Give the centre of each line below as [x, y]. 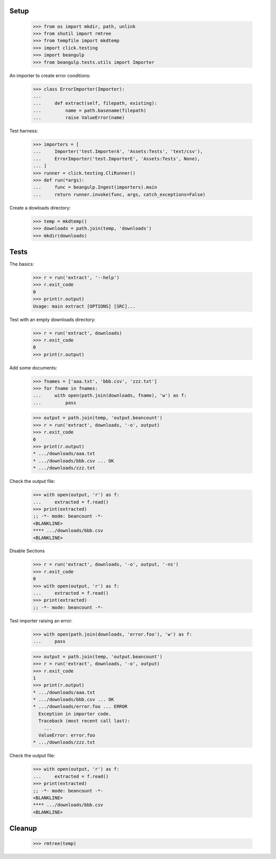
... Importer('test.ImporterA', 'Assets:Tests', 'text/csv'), [118, 152]
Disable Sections [27, 551]
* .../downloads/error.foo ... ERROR [80, 707]
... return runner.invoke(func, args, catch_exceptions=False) [119, 194]
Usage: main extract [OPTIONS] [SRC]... [84, 306]
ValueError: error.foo [67, 735]
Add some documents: [33, 367]
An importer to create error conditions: [50, 75]
